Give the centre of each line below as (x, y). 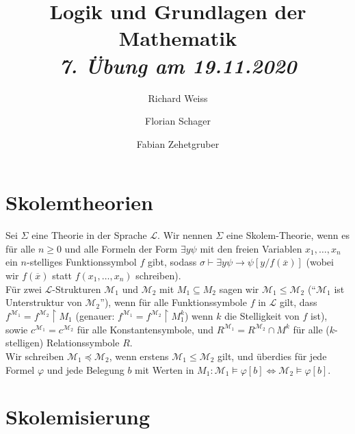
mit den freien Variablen (251, 248)
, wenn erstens (139, 356)
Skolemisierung (78, 417)
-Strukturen (77, 289)
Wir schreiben (35, 356)
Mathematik (178, 38)
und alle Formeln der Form (121, 248)
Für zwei (24, 289)
